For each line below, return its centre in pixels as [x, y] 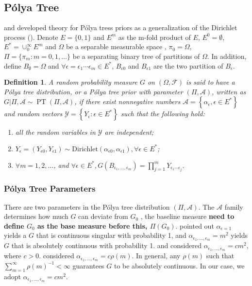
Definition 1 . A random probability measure [71, 82]
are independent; [129, 132]
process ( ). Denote [31, 37]
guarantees [88, 265]
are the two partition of [188, 65]
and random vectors [33, 114]
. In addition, [227, 56]
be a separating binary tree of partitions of [136, 56]
